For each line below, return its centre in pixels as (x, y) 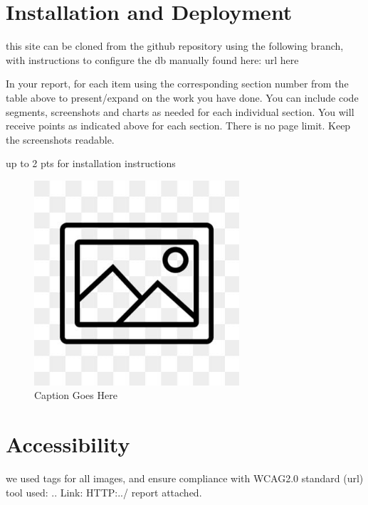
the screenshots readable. (60, 139)
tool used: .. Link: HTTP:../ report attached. (104, 492)
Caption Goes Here (76, 395)
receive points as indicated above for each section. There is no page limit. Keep (178, 126)
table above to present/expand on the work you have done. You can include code (182, 97)
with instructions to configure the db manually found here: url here (152, 59)
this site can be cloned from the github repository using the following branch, (175, 46)
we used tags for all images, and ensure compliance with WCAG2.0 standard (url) (185, 478)
